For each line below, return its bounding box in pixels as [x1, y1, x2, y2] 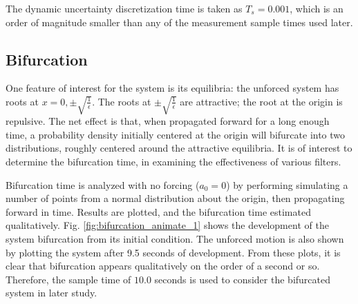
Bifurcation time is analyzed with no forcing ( [6, 177, 200, 192]
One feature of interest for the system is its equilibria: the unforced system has [6, 81, 339, 95]
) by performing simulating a [226, 177, 348, 192]
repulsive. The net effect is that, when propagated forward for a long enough [6, 114, 330, 128]
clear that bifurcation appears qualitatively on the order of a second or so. [6, 259, 320, 273]
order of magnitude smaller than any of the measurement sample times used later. [6, 14, 353, 29]
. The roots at [92, 94, 151, 108]
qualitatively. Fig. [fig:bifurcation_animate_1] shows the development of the [6, 218, 329, 232]
